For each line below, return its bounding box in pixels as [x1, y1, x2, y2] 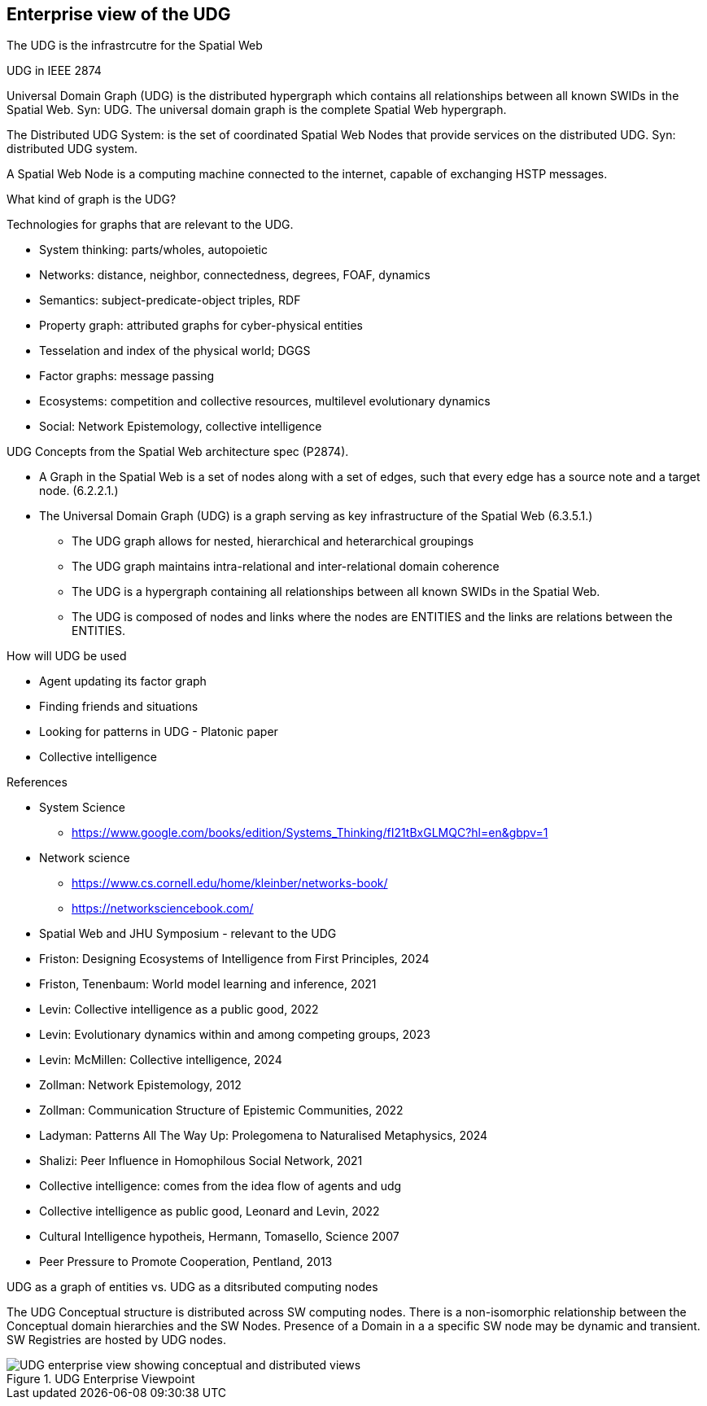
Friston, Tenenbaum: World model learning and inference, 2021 [39, 977, 377, 992]
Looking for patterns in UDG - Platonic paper [39, 725, 278, 739]
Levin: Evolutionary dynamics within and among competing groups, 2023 [39, 1027, 430, 1042]
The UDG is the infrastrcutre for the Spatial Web [7, 38, 263, 53]
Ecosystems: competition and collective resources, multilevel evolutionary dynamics [39, 394, 491, 409]
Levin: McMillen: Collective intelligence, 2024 [39, 1053, 282, 1067]
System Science [39, 800, 126, 815]
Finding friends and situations [39, 699, 199, 714]
